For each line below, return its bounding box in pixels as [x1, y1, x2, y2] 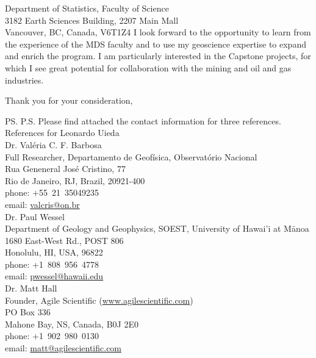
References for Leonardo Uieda [5, 126, 120, 139]
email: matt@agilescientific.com [5, 342, 122, 354]
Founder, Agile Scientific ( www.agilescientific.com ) [5, 293, 193, 306]
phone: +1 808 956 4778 [5, 257, 99, 270]
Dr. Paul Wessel [5, 210, 65, 223]
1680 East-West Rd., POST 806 [5, 234, 124, 246]
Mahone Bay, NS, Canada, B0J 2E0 [5, 317, 138, 330]
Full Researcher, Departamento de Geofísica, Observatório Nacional [5, 150, 257, 163]
